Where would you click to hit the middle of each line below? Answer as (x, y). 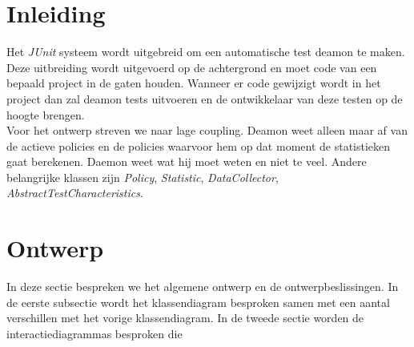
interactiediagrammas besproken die (94, 333)
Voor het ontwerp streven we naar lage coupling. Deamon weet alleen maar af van (207, 130)
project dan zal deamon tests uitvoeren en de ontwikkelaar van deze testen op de (205, 98)
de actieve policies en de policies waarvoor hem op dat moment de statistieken (199, 145)
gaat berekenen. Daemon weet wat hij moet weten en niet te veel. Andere (187, 161)
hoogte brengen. (46, 114)
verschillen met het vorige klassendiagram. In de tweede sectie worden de (185, 318)
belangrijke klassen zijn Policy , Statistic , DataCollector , (143, 177)
